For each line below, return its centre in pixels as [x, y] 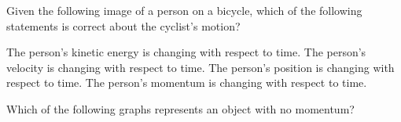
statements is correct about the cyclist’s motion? [123, 25]
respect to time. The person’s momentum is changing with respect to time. [187, 83]
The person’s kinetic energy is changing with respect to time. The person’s [186, 52]
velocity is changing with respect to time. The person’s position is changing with [200, 67]
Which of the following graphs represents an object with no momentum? [180, 108]
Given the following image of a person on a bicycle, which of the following [184, 10]
